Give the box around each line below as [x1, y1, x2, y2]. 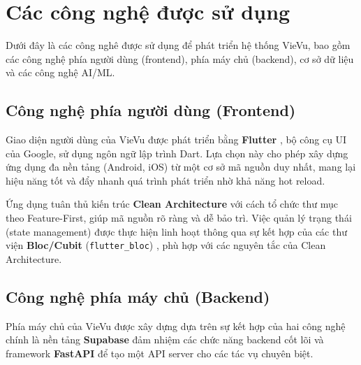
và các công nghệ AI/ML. [6, 65, 115, 80]
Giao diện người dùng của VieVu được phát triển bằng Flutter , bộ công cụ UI [6, 132, 347, 147]
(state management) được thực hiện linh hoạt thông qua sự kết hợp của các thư [6, 224, 347, 238]
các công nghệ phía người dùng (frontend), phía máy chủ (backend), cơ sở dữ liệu [6, 51, 354, 66]
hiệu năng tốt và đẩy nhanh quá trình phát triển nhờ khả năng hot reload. [6, 173, 325, 187]
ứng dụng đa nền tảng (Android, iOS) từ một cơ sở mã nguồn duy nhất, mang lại [6, 159, 356, 174]
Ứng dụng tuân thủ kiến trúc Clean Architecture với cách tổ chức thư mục [6, 196, 339, 211]
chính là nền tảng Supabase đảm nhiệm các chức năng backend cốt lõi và [6, 332, 324, 347]
